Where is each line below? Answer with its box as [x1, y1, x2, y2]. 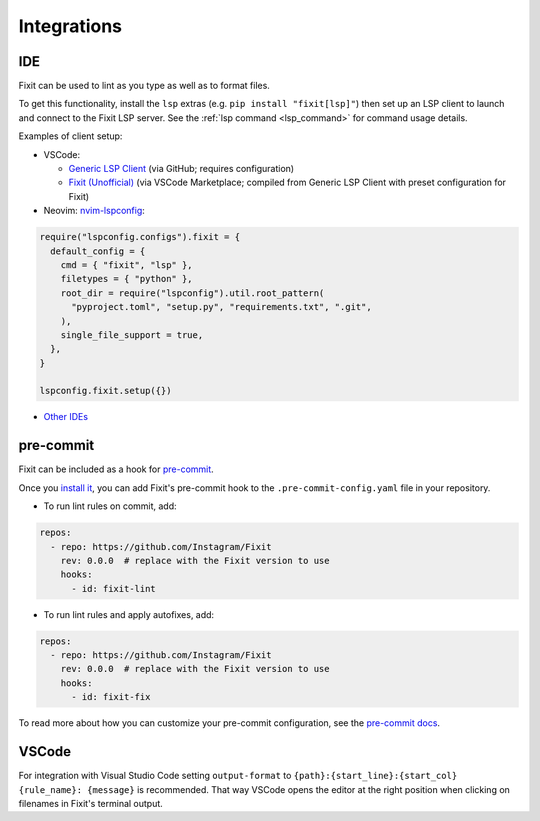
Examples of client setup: [18, 130, 123, 142]
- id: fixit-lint [71, 583, 157, 594]
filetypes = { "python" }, [60, 273, 194, 285]
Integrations [18, 15, 123, 37]
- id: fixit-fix [71, 691, 151, 703]
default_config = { [50, 245, 146, 257]
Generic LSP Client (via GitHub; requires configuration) [68, 163, 295, 175]
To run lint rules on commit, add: [43, 500, 177, 512]
